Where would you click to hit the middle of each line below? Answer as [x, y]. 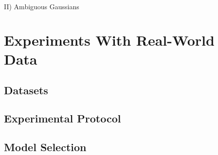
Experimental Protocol [63, 118]
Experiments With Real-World [109, 40]
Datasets [26, 90]
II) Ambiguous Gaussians [42, 6]
